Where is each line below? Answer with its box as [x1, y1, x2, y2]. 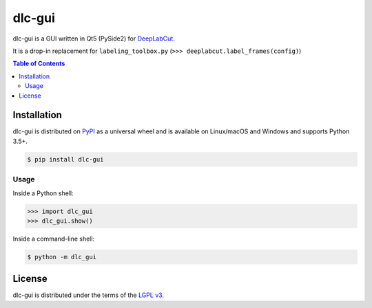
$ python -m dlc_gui [27, 253, 96, 261]
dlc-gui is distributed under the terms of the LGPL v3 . [12, 291, 165, 299]
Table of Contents [12, 59, 65, 68]
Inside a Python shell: [12, 189, 74, 197]
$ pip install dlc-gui [27, 155, 104, 163]
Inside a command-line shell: [12, 234, 95, 243]
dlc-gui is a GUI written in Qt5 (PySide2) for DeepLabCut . [12, 34, 175, 43]
